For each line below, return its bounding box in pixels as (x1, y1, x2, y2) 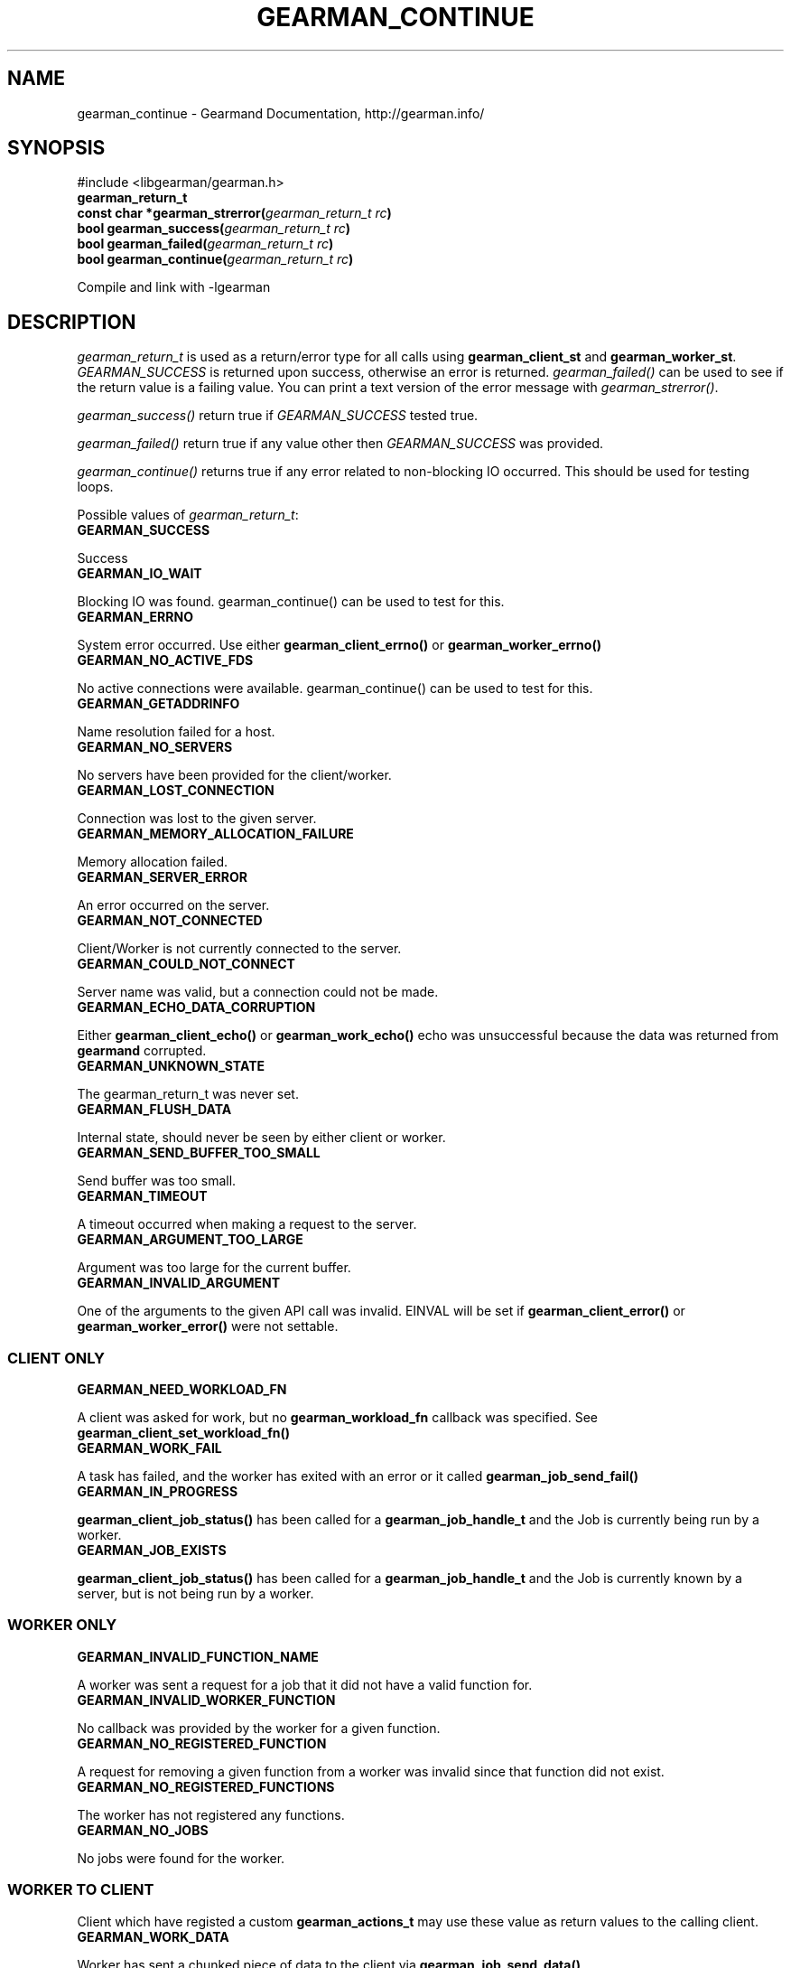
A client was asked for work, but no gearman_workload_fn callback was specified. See (77, 1410, 598, 1426)
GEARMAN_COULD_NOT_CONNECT (77, 956, 295, 972)
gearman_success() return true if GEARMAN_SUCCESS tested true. (77, 408, 479, 424)
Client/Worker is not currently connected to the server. (77, 941, 402, 957)
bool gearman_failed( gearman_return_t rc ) (77, 236, 334, 252)
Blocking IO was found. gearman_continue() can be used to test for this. (77, 594, 505, 610)
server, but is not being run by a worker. (77, 1586, 314, 1602)
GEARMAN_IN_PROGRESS (77, 1484, 238, 1500)
